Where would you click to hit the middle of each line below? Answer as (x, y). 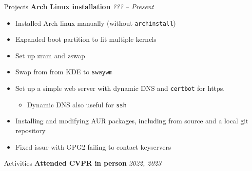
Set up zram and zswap (50, 55)
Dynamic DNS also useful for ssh (77, 104)
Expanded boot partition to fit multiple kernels (86, 39)
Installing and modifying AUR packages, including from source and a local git (132, 121)
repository (30, 130)
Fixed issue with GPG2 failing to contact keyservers (93, 146)
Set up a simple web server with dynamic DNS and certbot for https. (120, 88)
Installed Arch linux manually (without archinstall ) (96, 23)
